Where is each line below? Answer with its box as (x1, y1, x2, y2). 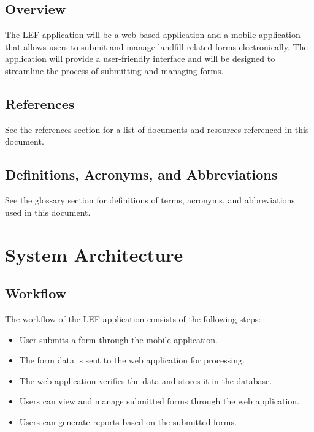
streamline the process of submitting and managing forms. (5, 64, 224, 77)
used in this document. (5, 205, 91, 218)
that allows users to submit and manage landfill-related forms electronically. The (5, 40, 308, 53)
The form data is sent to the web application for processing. (19, 354, 245, 366)
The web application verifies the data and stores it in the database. (19, 374, 272, 387)
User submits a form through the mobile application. (19, 333, 218, 346)
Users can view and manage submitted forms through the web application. (19, 395, 299, 407)
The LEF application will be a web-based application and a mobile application (5, 28, 301, 41)
